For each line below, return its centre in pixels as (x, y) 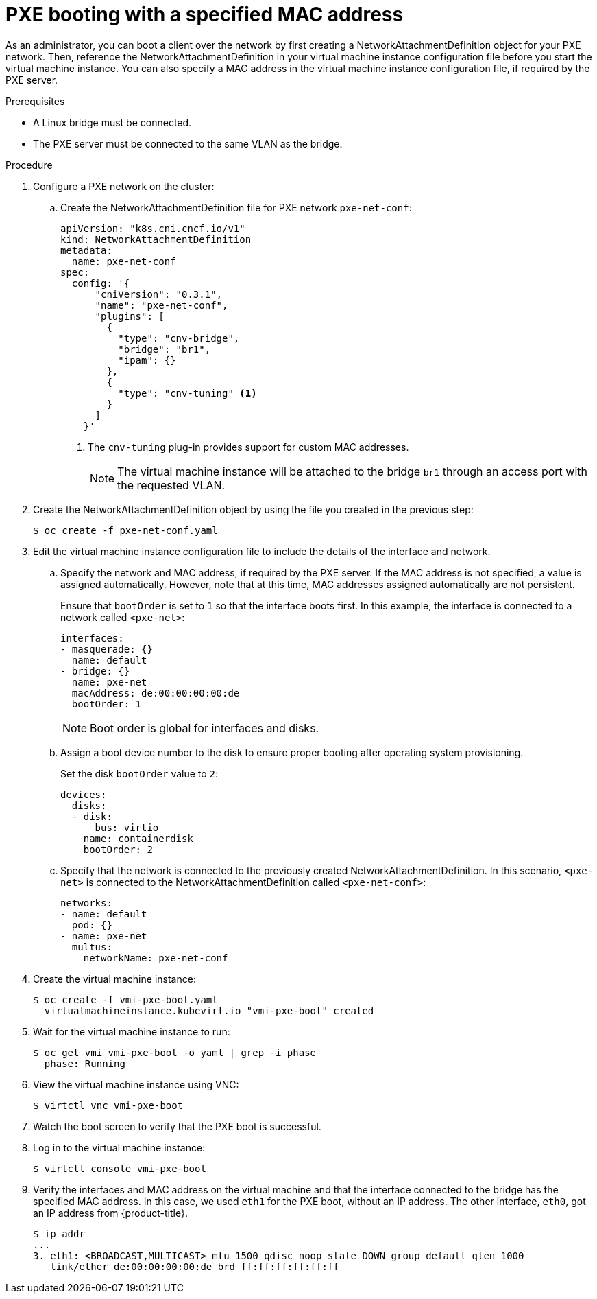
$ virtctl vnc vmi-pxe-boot (108, 1105)
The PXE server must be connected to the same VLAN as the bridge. (188, 143)
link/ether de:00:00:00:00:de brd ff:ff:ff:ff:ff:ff (195, 1266)
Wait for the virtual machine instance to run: (132, 1031)
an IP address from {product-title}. (110, 1213)
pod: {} (92, 925)
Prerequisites (35, 101)
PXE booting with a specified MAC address (205, 14)
